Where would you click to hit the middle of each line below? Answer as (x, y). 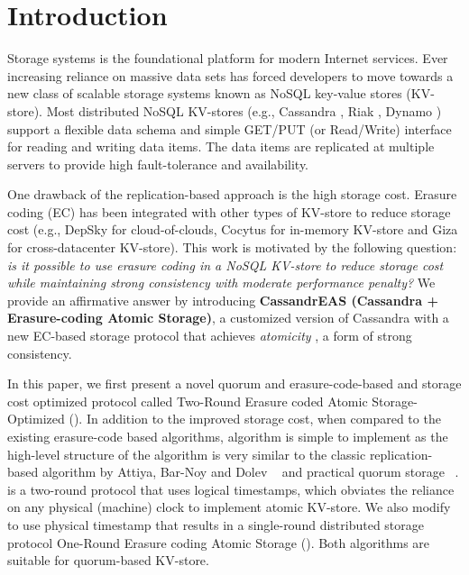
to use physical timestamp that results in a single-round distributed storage (216, 524)
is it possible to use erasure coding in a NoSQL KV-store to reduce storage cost (225, 265)
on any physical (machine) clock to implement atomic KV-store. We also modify (229, 507)
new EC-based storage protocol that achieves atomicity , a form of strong (210, 336)
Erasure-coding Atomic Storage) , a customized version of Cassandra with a (228, 318)
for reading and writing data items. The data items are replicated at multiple (221, 146)
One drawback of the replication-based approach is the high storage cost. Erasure (232, 194)
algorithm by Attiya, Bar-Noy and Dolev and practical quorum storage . (250, 472)
